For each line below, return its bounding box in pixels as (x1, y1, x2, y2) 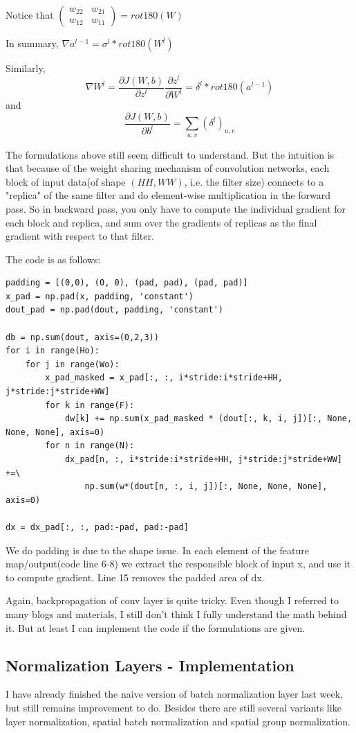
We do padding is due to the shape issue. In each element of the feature (6, 542, 309, 557)
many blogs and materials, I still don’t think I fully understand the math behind (6, 606, 347, 621)
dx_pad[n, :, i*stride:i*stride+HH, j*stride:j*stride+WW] (64, 454, 342, 464)
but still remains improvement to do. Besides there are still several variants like (6, 700, 341, 714)
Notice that (6, 8, 54, 21)
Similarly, (6, 61, 46, 75)
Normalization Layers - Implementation (6, 654, 294, 675)
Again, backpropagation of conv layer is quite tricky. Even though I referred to (6, 593, 339, 608)
